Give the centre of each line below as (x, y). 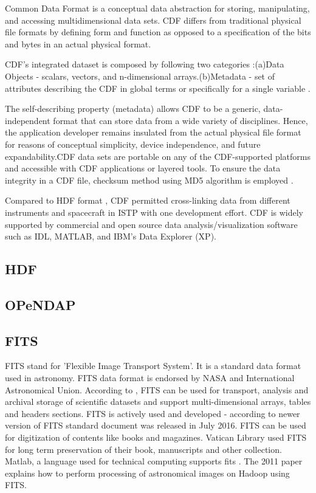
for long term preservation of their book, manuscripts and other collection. (143, 449)
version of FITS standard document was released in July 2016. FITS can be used (156, 425)
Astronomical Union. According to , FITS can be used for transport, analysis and (157, 389)
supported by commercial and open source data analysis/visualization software (151, 224)
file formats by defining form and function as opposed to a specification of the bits (158, 32)
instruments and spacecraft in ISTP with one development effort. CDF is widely (154, 212)
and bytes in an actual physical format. (78, 43)
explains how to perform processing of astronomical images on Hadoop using (147, 473)
